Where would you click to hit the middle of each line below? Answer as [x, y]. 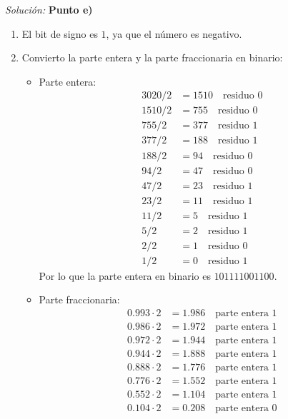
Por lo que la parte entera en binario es [125, 275]
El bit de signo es [60, 33]
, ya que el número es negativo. [174, 33]
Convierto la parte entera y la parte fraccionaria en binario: [152, 57]
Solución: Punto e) [49, 9]
